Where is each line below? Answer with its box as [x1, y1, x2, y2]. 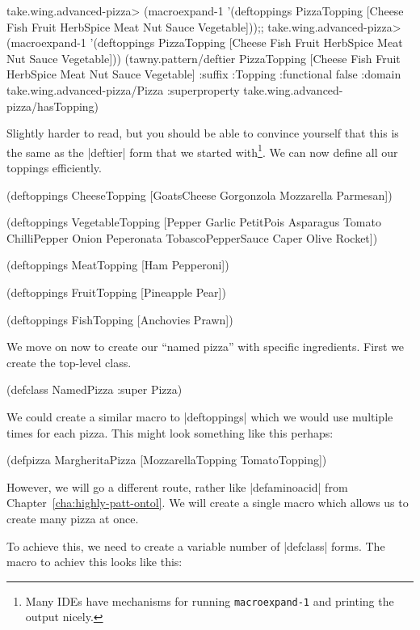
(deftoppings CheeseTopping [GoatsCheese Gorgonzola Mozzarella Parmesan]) [6, 186, 393, 203]
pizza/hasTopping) [6, 97, 99, 114]
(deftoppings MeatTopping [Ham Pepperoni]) [6, 256, 229, 273]
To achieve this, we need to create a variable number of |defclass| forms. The [6, 537, 385, 554]
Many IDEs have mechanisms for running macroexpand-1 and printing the [25, 592, 394, 609]
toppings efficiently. [6, 159, 102, 175]
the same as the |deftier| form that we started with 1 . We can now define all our [6, 141, 398, 160]
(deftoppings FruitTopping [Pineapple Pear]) [6, 283, 226, 300]
